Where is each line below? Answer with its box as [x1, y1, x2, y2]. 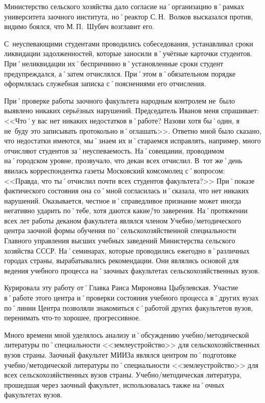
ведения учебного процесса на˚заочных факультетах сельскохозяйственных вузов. [4, 265, 260, 275]
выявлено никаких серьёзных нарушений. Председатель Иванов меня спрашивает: [4, 105, 259, 116]
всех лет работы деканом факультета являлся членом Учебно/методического [4, 215, 242, 225]
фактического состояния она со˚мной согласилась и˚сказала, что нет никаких [4, 185, 249, 196]
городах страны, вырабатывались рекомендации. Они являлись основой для [4, 255, 239, 266]
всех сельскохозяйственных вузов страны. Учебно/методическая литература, [4, 369, 242, 380]
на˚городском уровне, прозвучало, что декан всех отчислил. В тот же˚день [4, 155, 243, 166]
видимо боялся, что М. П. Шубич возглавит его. [4, 21, 154, 32]
